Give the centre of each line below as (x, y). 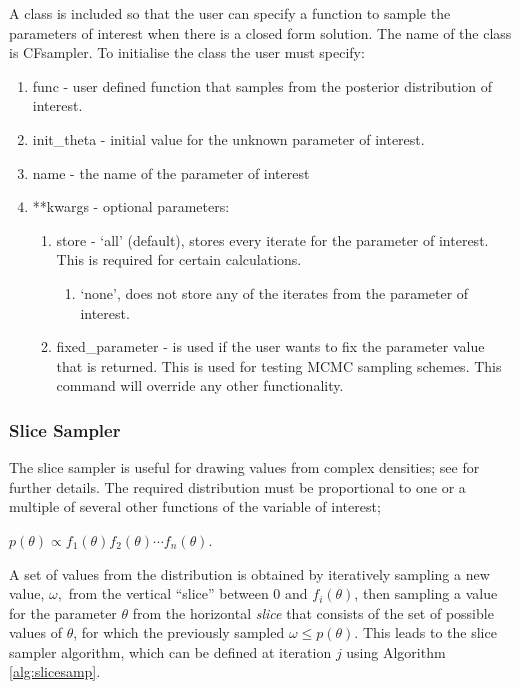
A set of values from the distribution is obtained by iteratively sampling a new (249, 573)
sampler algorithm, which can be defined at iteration (170, 651)
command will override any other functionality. (200, 385)
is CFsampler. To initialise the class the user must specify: (187, 52)
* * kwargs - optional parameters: (131, 206)
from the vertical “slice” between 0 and (188, 593)
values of (35, 632)
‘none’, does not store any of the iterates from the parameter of (274, 292)
